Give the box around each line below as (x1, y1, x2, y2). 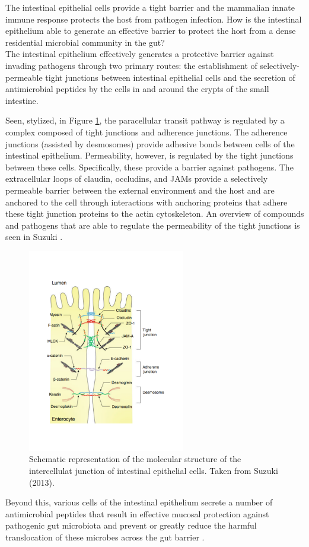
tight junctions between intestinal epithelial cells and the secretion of (45, 71, 295, 83)
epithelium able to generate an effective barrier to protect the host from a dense (5, 24, 296, 37)
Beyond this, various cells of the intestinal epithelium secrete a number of (5, 496, 273, 508)
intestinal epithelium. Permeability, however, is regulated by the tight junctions (5, 149, 294, 162)
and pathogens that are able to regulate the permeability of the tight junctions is (5, 219, 300, 231)
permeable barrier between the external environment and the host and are (5, 184, 275, 196)
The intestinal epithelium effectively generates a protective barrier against (5, 48, 274, 60)
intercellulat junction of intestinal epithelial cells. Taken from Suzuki (29, 464, 278, 477)
